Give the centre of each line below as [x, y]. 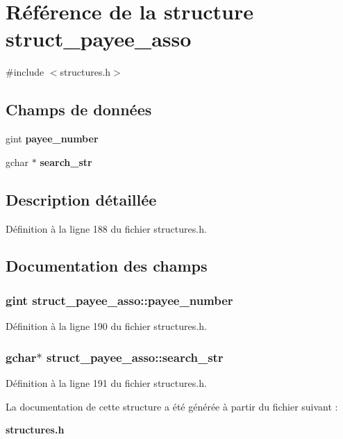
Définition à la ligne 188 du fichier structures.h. [106, 228]
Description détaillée [81, 199]
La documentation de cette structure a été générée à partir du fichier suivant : [172, 406]
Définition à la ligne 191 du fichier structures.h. [106, 382]
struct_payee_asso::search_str [135, 357]
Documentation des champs [107, 266]
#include [25, 72]
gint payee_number [52, 139]
